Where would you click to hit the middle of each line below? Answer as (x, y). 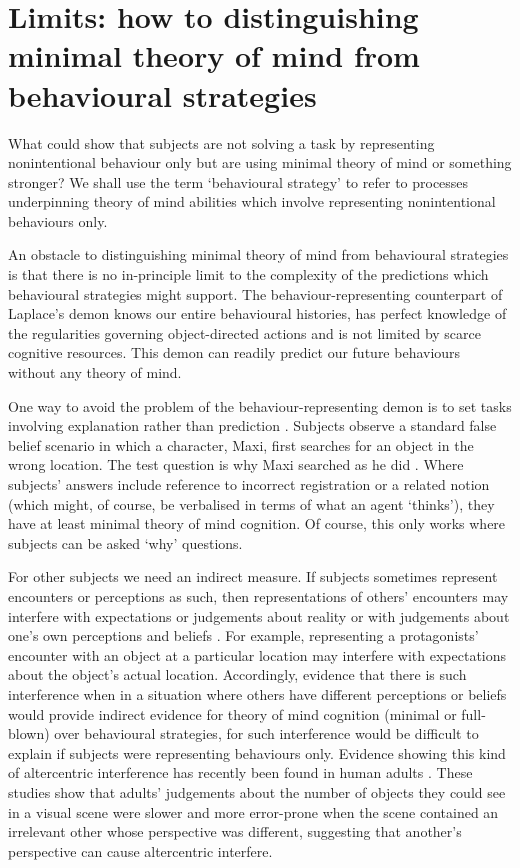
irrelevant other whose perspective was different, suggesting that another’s (235, 831)
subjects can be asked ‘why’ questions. (125, 542)
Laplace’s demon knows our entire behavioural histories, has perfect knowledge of (257, 313)
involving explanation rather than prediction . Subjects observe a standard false (252, 425)
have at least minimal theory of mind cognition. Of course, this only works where (257, 523)
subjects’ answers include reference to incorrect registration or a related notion (249, 484)
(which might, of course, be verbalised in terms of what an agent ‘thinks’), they (251, 503)
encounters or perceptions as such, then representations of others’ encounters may (258, 595)
